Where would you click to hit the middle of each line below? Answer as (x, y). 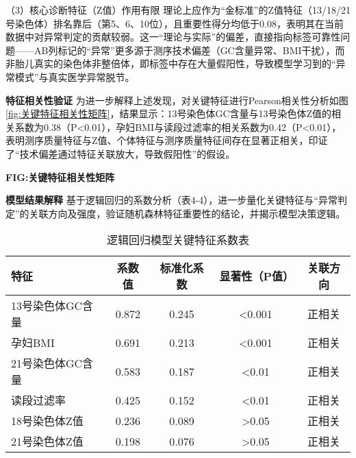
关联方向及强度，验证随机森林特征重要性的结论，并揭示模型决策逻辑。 (187, 213)
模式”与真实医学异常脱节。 (75, 76)
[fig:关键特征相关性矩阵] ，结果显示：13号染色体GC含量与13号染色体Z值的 (169, 113)
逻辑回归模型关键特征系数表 (178, 240)
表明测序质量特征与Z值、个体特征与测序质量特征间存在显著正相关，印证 (167, 140)
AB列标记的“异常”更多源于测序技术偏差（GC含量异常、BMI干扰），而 (189, 50)
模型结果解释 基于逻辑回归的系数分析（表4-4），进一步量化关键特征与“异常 (171, 200)
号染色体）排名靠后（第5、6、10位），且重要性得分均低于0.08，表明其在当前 (175, 23)
